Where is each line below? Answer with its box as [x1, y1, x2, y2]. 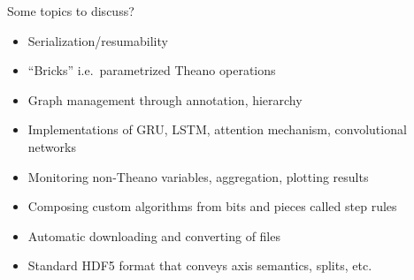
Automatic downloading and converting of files [27, 226, 280, 245]
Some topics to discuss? [7, 2, 134, 19]
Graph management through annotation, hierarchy [27, 90, 303, 109]
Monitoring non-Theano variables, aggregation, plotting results [27, 167, 369, 185]
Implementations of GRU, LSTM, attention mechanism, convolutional [27, 120, 407, 139]
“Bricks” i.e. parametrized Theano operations [27, 61, 276, 79]
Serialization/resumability [27, 31, 168, 49]
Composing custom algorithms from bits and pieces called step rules [27, 197, 397, 216]
